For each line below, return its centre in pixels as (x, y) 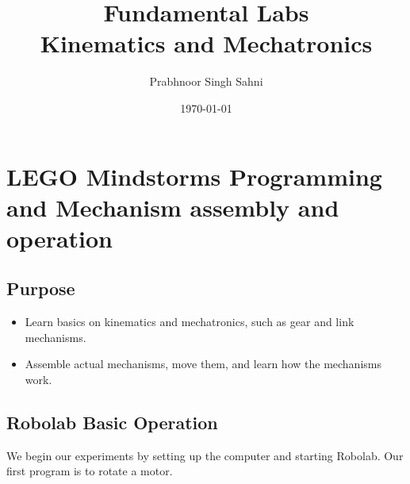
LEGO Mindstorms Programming (194, 176)
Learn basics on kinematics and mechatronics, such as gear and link (190, 322)
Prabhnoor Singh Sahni (206, 81)
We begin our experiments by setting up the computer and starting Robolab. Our (205, 455)
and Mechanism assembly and (173, 207)
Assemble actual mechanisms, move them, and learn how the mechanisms (203, 364)
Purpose (41, 288)
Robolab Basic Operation (112, 423)
